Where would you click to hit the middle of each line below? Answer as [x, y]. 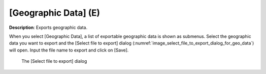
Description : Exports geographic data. [48, 27]
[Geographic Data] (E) [55, 13]
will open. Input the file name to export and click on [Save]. [69, 50]
